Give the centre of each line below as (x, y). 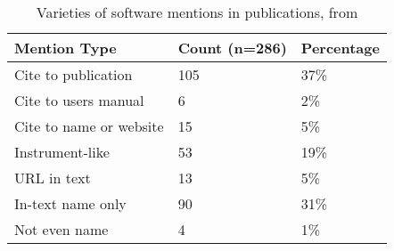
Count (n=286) (232, 48)
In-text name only (70, 203)
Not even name (62, 229)
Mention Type (66, 48)
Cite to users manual (79, 100)
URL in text (53, 178)
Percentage (340, 48)
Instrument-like (62, 152)
